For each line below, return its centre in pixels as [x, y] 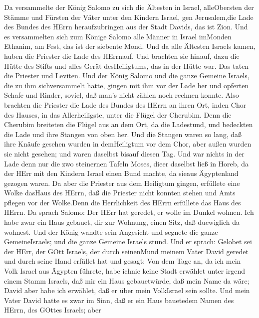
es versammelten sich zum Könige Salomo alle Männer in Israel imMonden [118, 36]
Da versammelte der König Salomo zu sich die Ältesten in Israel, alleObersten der [129, 7]
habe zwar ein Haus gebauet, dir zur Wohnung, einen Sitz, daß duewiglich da [122, 222]
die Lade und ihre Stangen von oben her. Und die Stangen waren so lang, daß [123, 134]
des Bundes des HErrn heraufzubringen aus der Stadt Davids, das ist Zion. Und [126, 27]
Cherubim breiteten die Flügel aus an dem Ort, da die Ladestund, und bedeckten [129, 124]
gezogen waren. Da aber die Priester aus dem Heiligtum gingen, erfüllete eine [122, 183]
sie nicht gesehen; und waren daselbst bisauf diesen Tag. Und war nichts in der [124, 153]
